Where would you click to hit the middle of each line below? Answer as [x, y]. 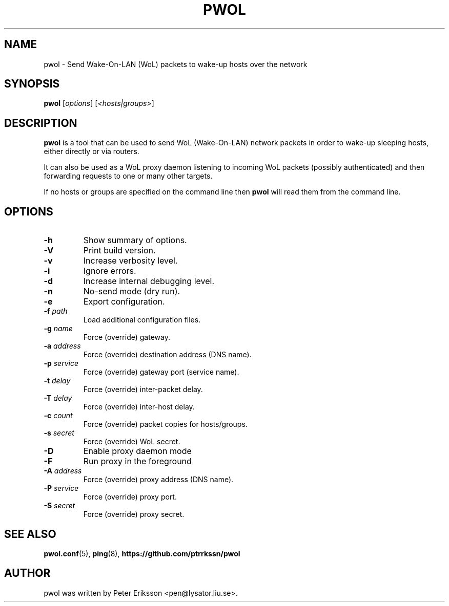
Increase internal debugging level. [149, 281]
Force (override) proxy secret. [134, 514]
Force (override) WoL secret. [132, 442]
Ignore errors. [110, 271]
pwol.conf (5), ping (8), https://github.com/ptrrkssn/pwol [142, 553]
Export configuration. [124, 302]
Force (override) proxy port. [130, 497]
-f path [56, 311]
